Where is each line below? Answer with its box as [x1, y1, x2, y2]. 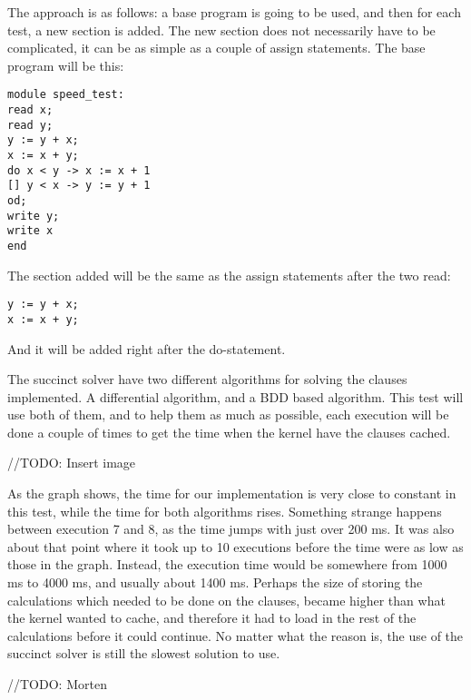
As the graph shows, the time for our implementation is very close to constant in [7, 484, 456, 503]
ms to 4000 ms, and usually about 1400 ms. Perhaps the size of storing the [7, 573, 423, 592]
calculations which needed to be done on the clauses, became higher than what [7, 590, 446, 609]
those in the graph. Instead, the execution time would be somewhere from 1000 [7, 555, 447, 574]
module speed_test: [7, 88, 124, 102]
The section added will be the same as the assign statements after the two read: [7, 265, 451, 284]
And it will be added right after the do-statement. [7, 339, 286, 358]
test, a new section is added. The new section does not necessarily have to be [7, 20, 436, 39]
